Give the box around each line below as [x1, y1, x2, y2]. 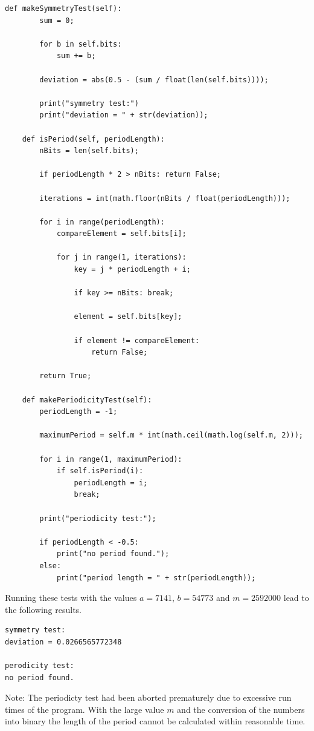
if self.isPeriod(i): [56, 467, 144, 476]
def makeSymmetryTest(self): [5, 4, 122, 13]
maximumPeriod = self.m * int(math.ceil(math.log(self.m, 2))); [39, 431, 303, 440]
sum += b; [56, 51, 96, 61]
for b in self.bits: [39, 39, 122, 48]
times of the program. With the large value [5, 703, 164, 715]
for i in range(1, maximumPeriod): [39, 454, 182, 464]
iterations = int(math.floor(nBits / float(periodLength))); [39, 194, 290, 203]
